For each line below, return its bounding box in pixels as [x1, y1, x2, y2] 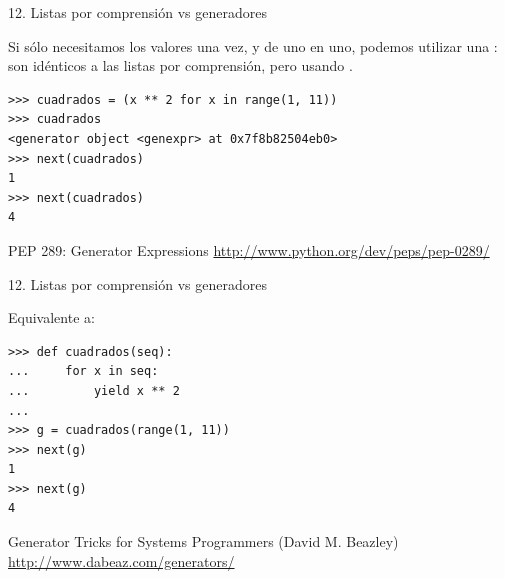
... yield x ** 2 [8, 383, 180, 398]
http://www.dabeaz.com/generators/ [8, 550, 235, 571]
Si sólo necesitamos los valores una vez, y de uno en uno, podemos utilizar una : [8, 35, 498, 56]
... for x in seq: [8, 364, 159, 379]
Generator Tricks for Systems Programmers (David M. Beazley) [8, 531, 399, 552]
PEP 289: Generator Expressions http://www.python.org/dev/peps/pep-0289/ [8, 239, 490, 260]
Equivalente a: [8, 307, 95, 328]
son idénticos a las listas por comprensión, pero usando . [8, 55, 353, 76]
